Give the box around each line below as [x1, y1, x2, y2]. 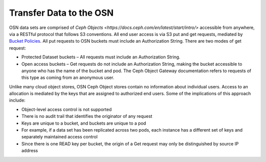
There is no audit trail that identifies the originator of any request [21, 113, 153, 119]
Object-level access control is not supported [21, 106, 112, 112]
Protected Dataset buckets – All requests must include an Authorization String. [21, 54, 181, 60]
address [21, 148, 38, 154]
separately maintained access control [21, 134, 98, 140]
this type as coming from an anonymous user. [21, 75, 114, 81]
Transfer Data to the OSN [9, 7, 114, 18]
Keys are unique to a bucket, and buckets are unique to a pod [21, 120, 146, 126]
